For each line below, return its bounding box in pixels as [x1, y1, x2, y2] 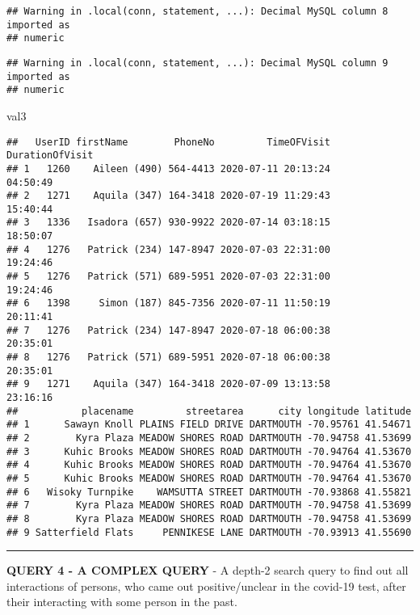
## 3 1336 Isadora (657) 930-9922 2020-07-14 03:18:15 [6, 217, 330, 229]
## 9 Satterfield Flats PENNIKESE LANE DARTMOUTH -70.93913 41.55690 [6, 526, 412, 538]
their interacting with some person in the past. [6, 593, 237, 610]
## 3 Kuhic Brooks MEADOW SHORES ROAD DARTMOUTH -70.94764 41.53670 [6, 445, 412, 457]
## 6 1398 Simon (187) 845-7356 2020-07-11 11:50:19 [6, 297, 330, 310]
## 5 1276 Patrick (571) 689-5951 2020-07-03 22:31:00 [6, 271, 330, 283]
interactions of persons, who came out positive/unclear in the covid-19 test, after [6, 577, 406, 594]
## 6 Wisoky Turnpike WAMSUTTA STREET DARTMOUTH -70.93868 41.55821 [6, 486, 412, 498]
